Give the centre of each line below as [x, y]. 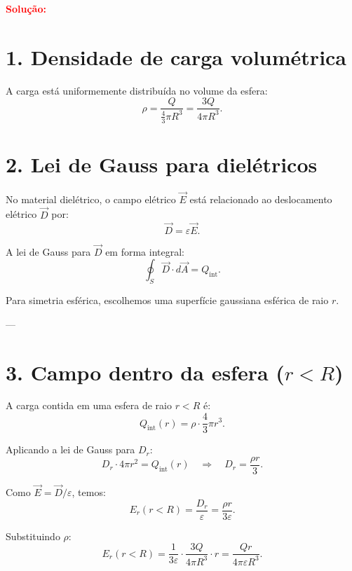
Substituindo [33, 536]
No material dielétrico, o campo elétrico [91, 199]
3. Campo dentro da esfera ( [145, 372]
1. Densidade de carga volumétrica [176, 56]
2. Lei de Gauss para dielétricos [162, 164]
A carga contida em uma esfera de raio [89, 405]
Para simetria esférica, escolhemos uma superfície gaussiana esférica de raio [167, 300]
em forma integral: [145, 251]
